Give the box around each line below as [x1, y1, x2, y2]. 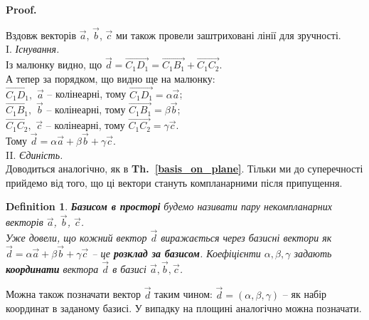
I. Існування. [6, 41, 60, 56]
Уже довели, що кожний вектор [6, 230, 147, 245]
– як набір [282, 287, 327, 301]
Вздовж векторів [6, 27, 77, 42]
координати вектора [6, 261, 99, 276]
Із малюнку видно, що [6, 57, 102, 72]
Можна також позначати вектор [6, 287, 141, 301]
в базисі [112, 261, 146, 276]
